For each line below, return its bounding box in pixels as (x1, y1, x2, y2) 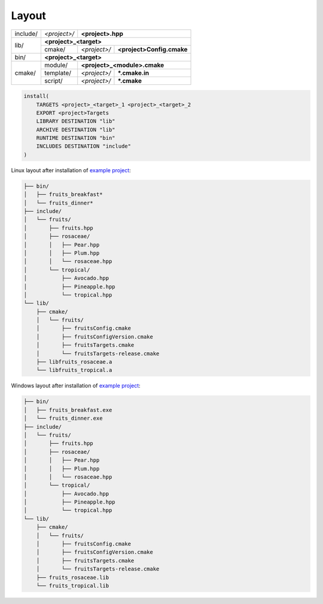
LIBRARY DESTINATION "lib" (36, 118, 116, 125)
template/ (44, 69, 72, 77)
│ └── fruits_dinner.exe (23, 415, 103, 422)
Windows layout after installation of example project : (11, 382, 141, 389)
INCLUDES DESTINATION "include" (36, 143, 132, 150)
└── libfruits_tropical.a (36, 367, 112, 374)
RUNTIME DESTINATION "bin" (36, 135, 116, 142)
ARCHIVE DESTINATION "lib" (36, 126, 116, 133)
